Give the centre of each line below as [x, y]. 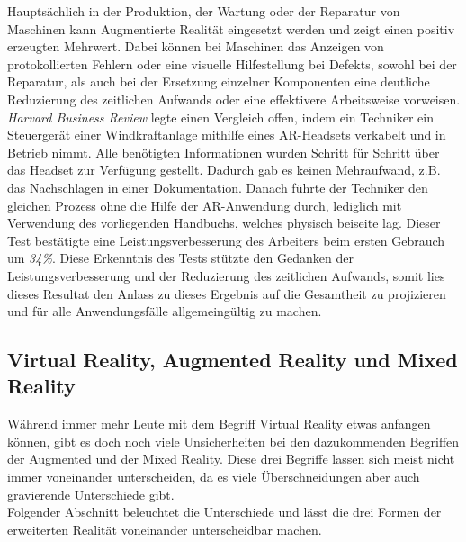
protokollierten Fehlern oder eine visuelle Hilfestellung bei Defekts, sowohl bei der [232, 63]
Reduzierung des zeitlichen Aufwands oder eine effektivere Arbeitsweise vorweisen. [234, 99]
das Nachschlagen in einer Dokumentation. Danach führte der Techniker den [218, 187]
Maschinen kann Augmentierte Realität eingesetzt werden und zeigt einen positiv [231, 28]
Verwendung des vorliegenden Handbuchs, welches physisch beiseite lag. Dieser [224, 223]
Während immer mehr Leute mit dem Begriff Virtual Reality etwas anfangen [219, 424]
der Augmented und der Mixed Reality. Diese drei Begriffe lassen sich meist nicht [231, 459]
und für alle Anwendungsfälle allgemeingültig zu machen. [165, 311]
